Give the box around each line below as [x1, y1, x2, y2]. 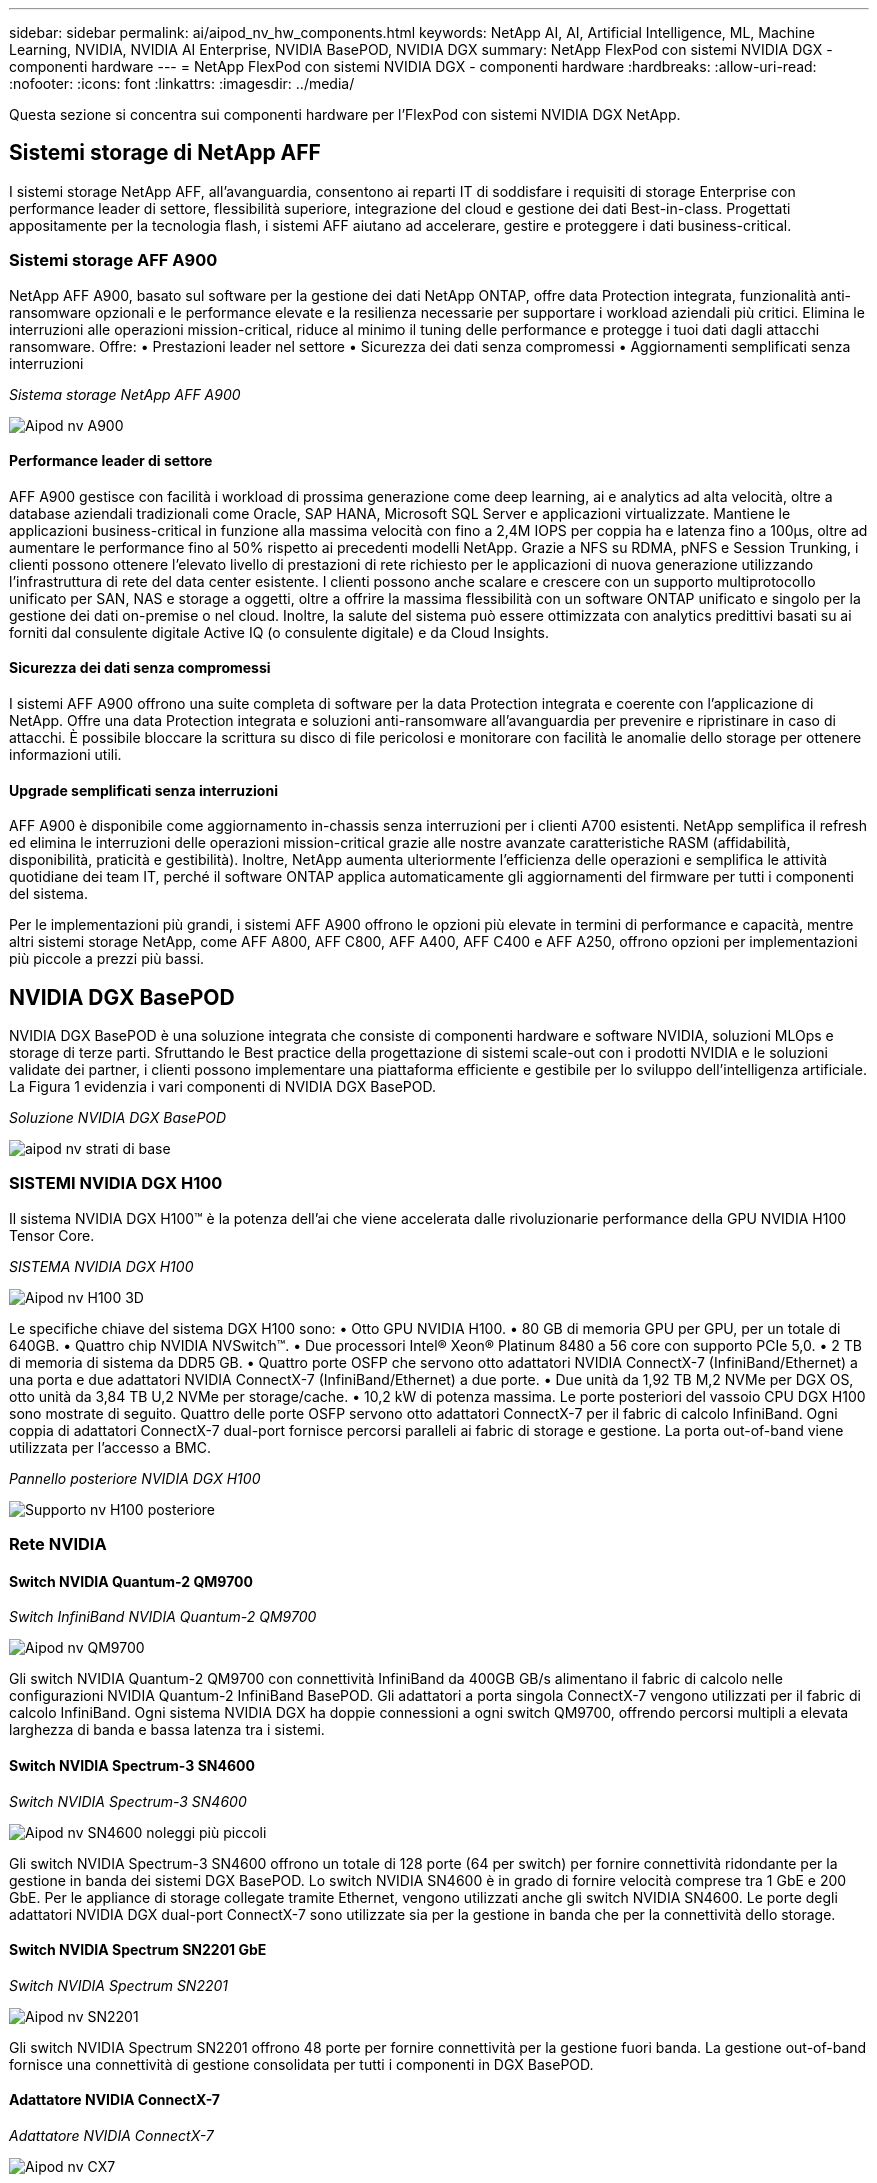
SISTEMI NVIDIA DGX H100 [9, 1173, 223, 1194]
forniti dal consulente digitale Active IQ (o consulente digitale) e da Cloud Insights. [9, 623, 550, 641]
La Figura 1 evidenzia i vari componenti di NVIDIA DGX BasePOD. [9, 1078, 436, 1096]
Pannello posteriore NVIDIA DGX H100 [9, 1469, 261, 1487]
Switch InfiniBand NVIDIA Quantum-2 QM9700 [9, 1608, 317, 1626]
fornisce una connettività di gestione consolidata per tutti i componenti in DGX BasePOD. [9, 2055, 594, 2073]
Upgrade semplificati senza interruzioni [9, 781, 278, 799]
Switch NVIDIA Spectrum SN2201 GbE [9, 1941, 267, 1959]
